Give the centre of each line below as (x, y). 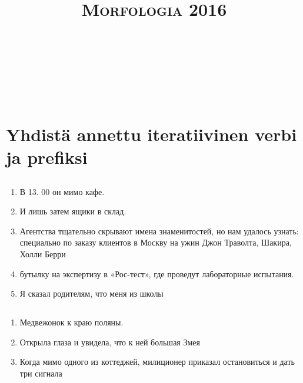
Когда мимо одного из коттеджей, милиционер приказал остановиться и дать (157, 362)
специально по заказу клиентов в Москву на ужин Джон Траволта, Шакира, (156, 242)
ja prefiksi (47, 157)
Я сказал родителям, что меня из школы (91, 293)
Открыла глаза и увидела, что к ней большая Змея (110, 342)
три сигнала (41, 373)
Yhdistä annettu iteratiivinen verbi (151, 134)
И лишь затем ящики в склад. (73, 211)
